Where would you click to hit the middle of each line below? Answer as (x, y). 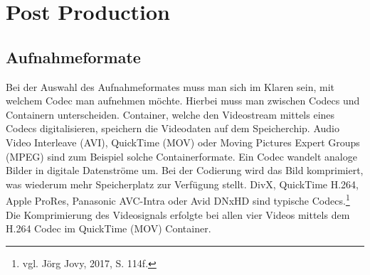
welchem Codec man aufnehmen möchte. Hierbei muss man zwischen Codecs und (183, 101)
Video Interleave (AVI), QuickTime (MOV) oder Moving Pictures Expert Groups (183, 142)
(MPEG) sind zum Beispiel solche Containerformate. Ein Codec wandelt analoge (181, 156)
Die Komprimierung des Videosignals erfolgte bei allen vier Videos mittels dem (178, 214)
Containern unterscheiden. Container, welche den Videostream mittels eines (170, 114)
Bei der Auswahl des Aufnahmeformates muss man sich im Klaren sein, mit (170, 86)
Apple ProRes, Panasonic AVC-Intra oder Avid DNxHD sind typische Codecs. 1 (178, 199)
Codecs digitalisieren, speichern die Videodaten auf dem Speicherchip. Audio (173, 128)
